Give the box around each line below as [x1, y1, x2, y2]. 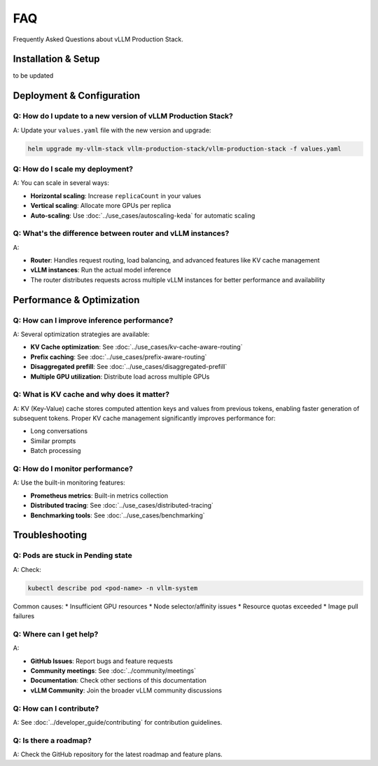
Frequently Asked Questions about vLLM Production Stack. [13, 35, 183, 43]
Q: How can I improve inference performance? [13, 315, 174, 325]
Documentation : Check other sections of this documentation [30, 676, 206, 685]
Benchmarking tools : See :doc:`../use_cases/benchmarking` [30, 511, 206, 520]
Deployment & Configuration [13, 90, 141, 102]
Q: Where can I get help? [13, 629, 99, 639]
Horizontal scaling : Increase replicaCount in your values [30, 191, 202, 200]
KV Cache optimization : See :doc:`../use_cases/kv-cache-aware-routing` [30, 343, 243, 351]
